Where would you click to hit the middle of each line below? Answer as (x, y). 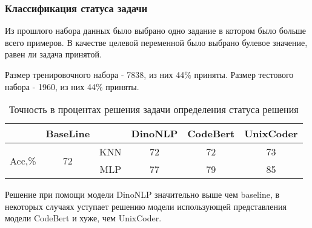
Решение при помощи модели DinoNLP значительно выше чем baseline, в (142, 194)
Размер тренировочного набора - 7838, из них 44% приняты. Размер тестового (149, 74)
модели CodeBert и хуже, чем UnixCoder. (83, 218)
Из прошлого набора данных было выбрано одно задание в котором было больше (156, 31)
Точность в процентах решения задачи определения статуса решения (154, 109)
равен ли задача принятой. (53, 54)
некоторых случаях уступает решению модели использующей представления (146, 206)
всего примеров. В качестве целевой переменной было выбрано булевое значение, (156, 42)
